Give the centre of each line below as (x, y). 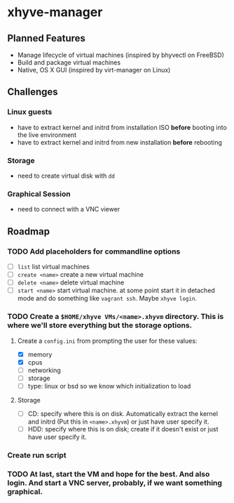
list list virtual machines (53, 266)
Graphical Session (39, 194)
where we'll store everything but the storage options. (100, 325)
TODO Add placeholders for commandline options (94, 251)
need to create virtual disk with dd (66, 176)
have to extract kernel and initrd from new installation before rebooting (120, 142)
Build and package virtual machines (69, 63)
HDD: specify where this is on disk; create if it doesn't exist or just (123, 429)
